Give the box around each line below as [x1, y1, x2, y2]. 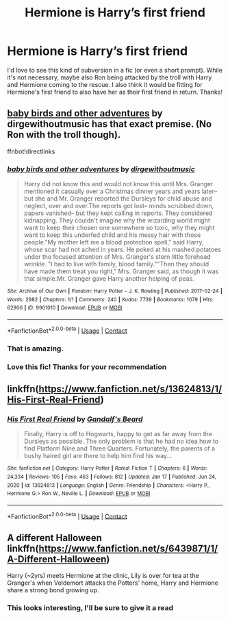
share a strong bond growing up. [7, 586, 99, 594]
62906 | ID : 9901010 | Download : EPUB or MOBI [7, 305, 123, 312]
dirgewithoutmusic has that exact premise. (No [7, 118, 212, 130]
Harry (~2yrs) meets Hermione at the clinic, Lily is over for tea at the [7, 572, 200, 580]
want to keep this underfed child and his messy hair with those [23, 231, 201, 239]
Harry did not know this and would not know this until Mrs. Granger [23, 180, 214, 188]
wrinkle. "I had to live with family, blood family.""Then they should [23, 260, 209, 268]
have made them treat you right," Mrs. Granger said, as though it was [23, 267, 219, 275]
